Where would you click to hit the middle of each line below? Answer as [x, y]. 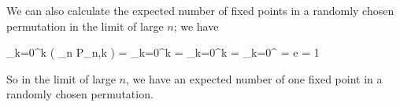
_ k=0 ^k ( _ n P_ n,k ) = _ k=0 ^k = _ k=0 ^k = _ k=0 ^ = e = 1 [163, 52]
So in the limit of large [61, 78]
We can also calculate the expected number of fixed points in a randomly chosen [200, 10]
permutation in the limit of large [85, 26]
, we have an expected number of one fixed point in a [254, 78]
